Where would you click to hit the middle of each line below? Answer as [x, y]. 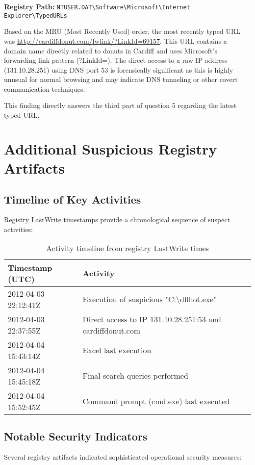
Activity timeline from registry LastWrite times [127, 248]
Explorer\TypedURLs [36, 15]
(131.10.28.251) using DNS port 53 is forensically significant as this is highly [119, 69]
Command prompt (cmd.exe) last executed [156, 401]
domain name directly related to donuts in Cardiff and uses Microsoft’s [111, 50]
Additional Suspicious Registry [111, 148]
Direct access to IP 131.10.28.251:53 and [152, 319]
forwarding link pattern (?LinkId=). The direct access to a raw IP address [116, 60]
